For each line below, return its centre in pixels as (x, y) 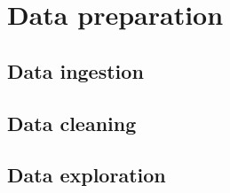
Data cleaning (72, 123)
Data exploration (87, 175)
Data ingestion (75, 70)
